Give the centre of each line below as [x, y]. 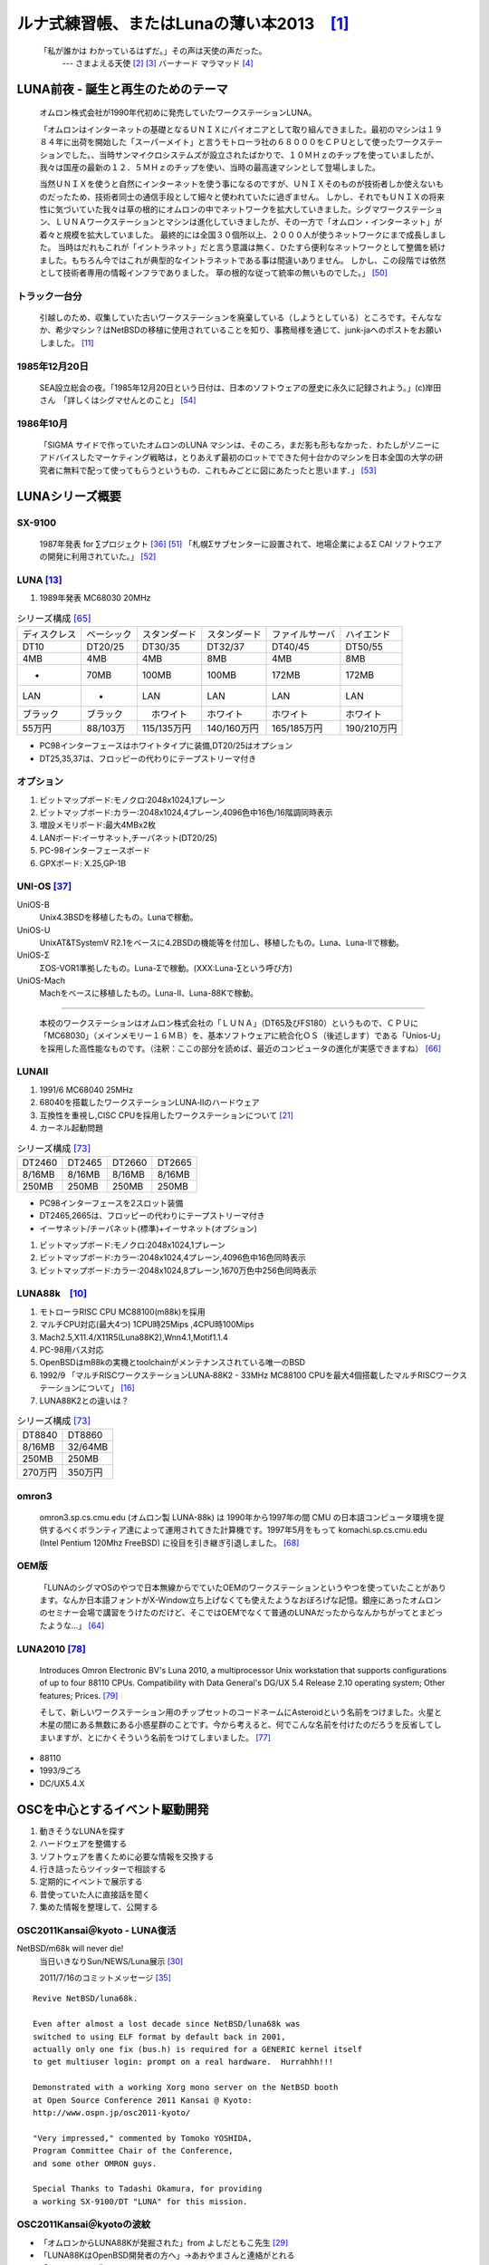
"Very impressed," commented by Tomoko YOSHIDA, [143, 2138]
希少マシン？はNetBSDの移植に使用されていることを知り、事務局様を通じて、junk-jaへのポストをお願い [249, 330]
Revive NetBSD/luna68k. [86, 1999]
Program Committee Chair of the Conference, [134, 2151]
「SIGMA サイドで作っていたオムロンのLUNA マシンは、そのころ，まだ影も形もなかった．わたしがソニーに [240, 445]
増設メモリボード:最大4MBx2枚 [98, 825]
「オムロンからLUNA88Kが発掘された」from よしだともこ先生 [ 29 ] [164, 2242]
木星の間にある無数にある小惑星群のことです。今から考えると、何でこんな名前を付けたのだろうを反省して [236, 1725]
